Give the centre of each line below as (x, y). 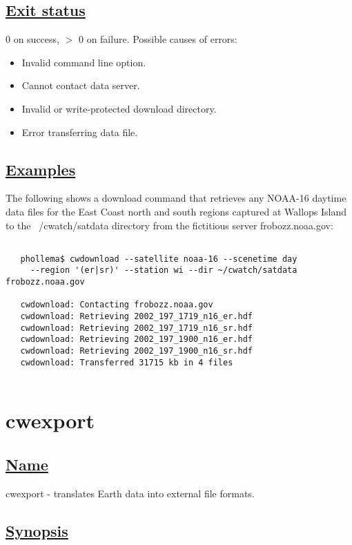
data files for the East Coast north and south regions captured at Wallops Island (176, 211)
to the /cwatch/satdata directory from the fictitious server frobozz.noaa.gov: (169, 225)
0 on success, (32, 39)
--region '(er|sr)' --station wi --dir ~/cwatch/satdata (164, 270)
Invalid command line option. (84, 62)
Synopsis (37, 530)
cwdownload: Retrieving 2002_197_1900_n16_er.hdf (136, 340)
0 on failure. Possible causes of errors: (158, 39)
